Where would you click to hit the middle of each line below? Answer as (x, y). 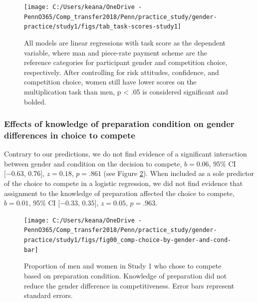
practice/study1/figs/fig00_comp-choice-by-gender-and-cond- (128, 240)
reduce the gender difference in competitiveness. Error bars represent (129, 285)
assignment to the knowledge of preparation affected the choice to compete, (119, 193)
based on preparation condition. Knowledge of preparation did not (126, 276)
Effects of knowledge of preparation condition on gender (119, 124)
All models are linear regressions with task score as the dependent (125, 42)
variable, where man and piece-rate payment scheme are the (116, 52)
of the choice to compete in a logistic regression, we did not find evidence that (124, 183)
